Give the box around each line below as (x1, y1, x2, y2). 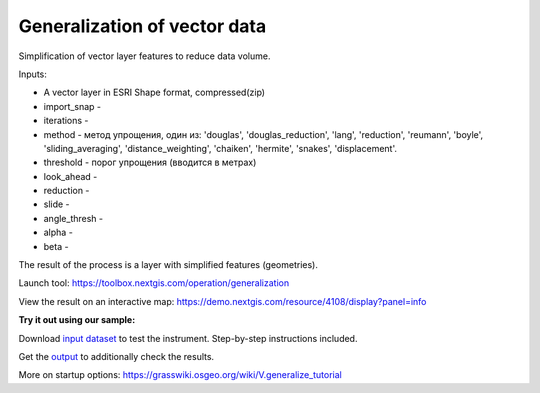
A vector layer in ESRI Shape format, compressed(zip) (43, 86, 265, 99)
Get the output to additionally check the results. (18, 350, 215, 362)
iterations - (43, 115, 89, 127)
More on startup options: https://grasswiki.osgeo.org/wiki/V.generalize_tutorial (18, 369, 342, 381)
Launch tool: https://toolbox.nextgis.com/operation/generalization (18, 277, 290, 289)
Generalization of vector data (18, 15, 267, 37)
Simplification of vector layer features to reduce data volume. (18, 50, 271, 62)
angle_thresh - (43, 212, 104, 224)
